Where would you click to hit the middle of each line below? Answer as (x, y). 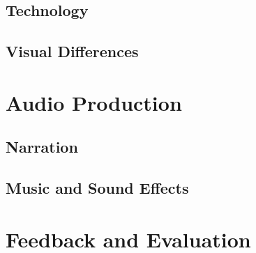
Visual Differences (72, 51)
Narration (42, 147)
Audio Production (94, 102)
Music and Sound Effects (97, 188)
